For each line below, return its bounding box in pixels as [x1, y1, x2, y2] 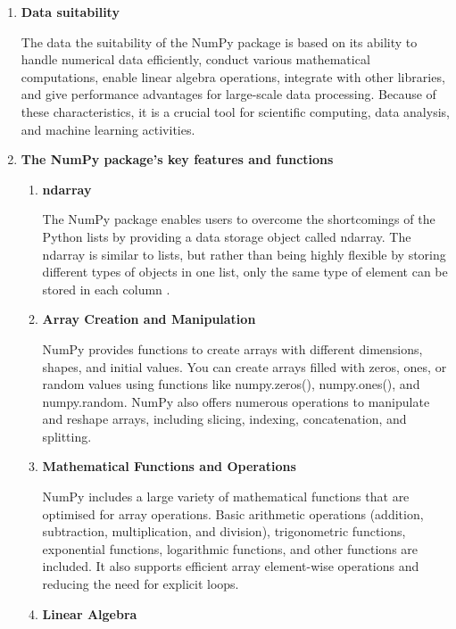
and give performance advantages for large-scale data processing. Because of [21, 85, 436, 103]
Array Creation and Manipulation [42, 310, 256, 328]
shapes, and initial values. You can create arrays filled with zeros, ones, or [42, 357, 447, 376]
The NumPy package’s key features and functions [21, 150, 334, 169]
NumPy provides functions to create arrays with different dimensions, [42, 339, 423, 358]
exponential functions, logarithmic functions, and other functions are [42, 539, 419, 558]
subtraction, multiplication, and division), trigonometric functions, [42, 522, 406, 541]
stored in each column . [42, 279, 170, 298]
